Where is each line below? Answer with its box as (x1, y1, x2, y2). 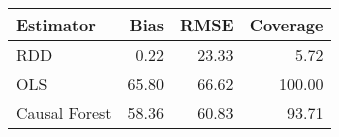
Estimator (16, 13, 96, 36)
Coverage (249, 13, 324, 36)
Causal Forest (16, 101, 112, 124)
